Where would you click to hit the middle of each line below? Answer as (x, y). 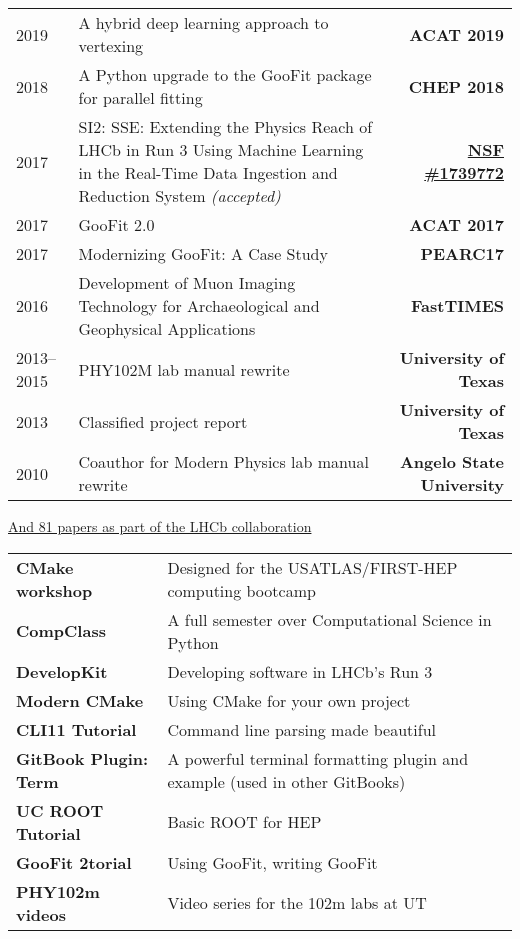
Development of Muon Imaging (187, 282)
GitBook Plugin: (82, 758)
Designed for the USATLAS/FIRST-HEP (312, 567)
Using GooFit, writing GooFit (272, 862)
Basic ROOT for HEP (244, 822)
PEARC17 (462, 253)
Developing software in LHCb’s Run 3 (300, 671)
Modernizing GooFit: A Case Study (203, 253)
